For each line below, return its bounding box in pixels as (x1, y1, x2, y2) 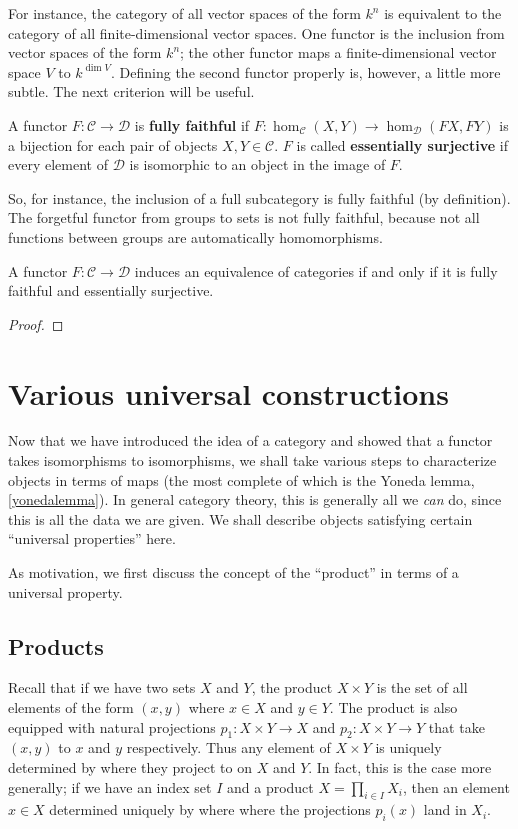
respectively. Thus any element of (126, 737, 331, 758)
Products (8, 630, 104, 661)
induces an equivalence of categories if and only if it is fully (134, 260, 498, 281)
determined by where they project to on (8, 756, 252, 777)
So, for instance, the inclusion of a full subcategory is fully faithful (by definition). (8, 187, 511, 208)
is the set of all (376, 677, 468, 698)
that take (428, 716, 485, 737)
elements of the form (8, 696, 134, 717)
